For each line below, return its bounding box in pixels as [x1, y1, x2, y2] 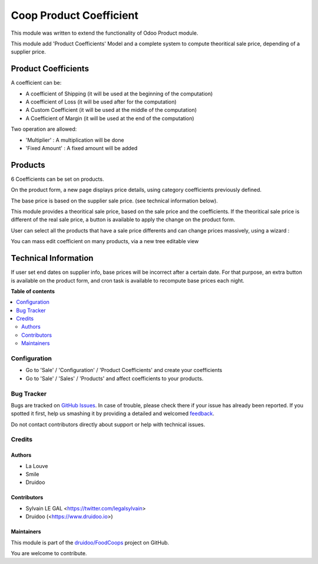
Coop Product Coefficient [11, 9, 138, 22]
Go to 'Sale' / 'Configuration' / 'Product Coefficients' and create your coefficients [25, 367, 223, 374]
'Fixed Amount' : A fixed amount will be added [25, 144, 138, 151]
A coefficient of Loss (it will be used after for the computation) [25, 98, 177, 105]
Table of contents [11, 287, 55, 294]
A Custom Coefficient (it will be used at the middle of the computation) [25, 107, 197, 114]
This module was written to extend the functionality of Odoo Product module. [11, 29, 198, 37]
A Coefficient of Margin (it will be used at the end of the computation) [25, 115, 194, 122]
